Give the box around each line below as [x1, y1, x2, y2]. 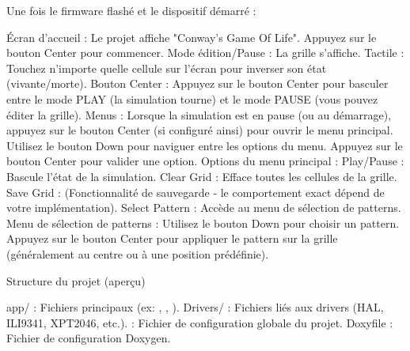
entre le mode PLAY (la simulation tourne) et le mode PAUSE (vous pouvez [6, 90, 378, 107]
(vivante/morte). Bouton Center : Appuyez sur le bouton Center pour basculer [6, 75, 389, 92]
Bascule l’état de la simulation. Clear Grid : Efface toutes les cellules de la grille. [6, 168, 397, 184]
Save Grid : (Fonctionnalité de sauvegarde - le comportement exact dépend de [6, 183, 385, 200]
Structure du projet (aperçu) [6, 272, 146, 289]
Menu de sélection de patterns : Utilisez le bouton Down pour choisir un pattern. [6, 214, 400, 231]
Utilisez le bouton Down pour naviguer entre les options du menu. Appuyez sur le [6, 137, 403, 153]
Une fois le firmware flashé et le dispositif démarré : [6, 2, 256, 18]
